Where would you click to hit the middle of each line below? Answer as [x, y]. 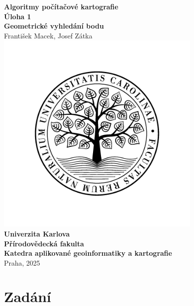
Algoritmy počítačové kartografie [61, 6]
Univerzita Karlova [37, 233]
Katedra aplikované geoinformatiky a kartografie [88, 253]
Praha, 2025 [22, 262]
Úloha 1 [18, 16]
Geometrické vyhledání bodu [54, 26]
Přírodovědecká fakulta [44, 243]
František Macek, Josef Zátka [48, 35]
